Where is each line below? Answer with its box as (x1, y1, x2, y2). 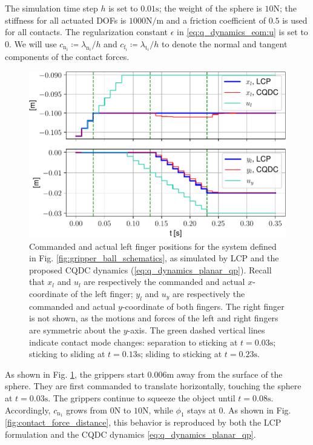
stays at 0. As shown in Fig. (187, 403, 291, 416)
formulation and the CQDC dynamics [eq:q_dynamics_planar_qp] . (5, 427, 256, 440)
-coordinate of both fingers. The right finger (122, 299, 285, 312)
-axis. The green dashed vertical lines (127, 323, 265, 336)
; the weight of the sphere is (159, 2, 262, 14)
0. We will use (5, 37, 57, 50)
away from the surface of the (176, 367, 283, 380)
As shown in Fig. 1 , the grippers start (5, 367, 145, 380)
